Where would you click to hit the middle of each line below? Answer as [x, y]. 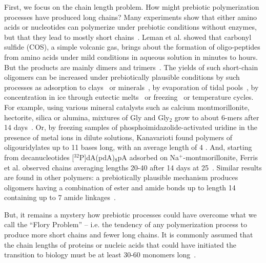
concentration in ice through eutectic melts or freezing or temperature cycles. [129, 97]
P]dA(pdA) [97, 157]
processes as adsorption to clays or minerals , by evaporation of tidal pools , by [131, 87]
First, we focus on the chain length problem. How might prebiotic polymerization [132, 7]
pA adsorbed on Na [148, 157]
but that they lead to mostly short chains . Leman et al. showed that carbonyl [128, 37]
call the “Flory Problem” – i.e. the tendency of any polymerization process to [126, 224]
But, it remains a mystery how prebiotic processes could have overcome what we [130, 214]
